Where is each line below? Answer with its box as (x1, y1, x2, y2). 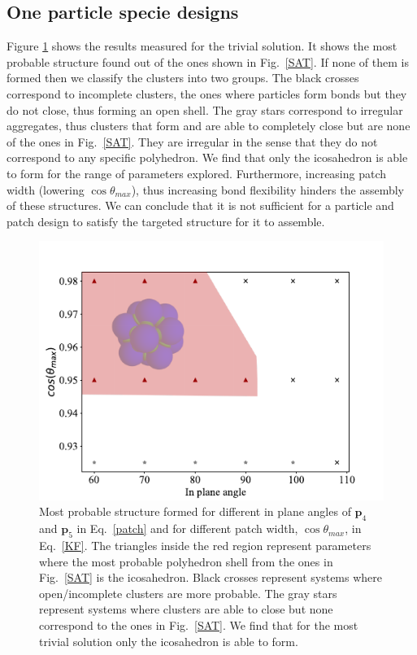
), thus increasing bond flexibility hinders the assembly (131, 181, 404, 198)
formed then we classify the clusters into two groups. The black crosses (7, 69, 359, 86)
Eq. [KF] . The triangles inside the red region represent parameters (39, 536, 371, 553)
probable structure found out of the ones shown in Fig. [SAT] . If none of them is (7, 53, 409, 70)
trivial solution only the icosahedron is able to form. (39, 632, 298, 649)
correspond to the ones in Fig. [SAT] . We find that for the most (39, 616, 358, 633)
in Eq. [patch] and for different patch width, (76, 520, 298, 537)
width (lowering (7, 181, 85, 198)
